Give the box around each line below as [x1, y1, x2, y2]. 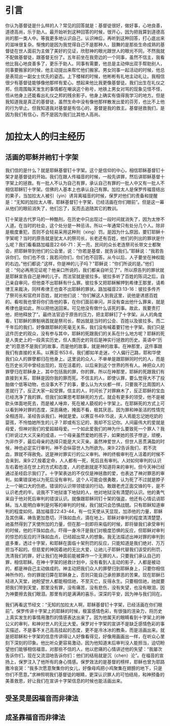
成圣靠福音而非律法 [5, 713, 65, 721]
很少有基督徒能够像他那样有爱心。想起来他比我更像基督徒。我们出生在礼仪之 [5, 79, 165, 85]
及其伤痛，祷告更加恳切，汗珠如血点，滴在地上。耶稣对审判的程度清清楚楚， [5, 514, 165, 521]
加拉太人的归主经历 [5, 131, 86, 143]
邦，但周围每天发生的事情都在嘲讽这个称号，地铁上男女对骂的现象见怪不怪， [5, 86, 165, 92]
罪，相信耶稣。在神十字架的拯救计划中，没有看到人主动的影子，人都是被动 [5, 559, 160, 565]
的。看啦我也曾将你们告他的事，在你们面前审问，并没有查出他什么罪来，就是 [5, 298, 165, 305]
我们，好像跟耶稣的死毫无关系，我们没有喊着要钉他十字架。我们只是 [22, 324, 165, 330]
